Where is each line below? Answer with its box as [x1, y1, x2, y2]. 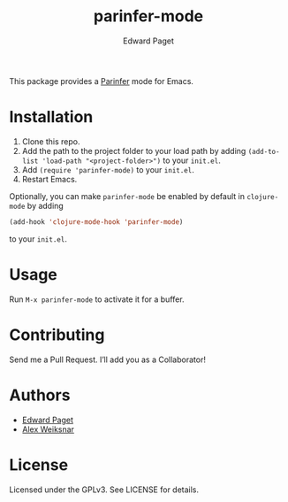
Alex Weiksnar [21, 423, 75, 435]
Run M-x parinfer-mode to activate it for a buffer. [9, 294, 185, 305]
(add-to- [247, 147, 280, 156]
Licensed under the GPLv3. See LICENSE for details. [9, 484, 200, 495]
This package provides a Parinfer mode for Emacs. [9, 75, 194, 86]
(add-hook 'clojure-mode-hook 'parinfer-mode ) [9, 217, 184, 227]
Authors [9, 385, 71, 405]
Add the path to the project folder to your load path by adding [21, 145, 246, 156]
